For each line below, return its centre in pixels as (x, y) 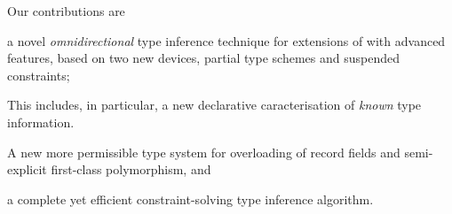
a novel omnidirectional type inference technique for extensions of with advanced (226, 40)
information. (41, 122)
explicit (27, 169)
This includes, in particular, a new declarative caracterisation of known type (214, 105)
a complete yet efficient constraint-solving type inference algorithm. (190, 199)
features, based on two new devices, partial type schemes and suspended (203, 58)
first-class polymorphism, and (131, 169)
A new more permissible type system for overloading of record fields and (204, 152)
